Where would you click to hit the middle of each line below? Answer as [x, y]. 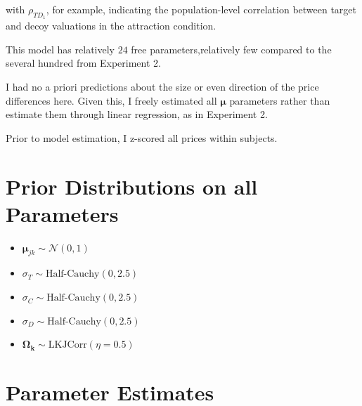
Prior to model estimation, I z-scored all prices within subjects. [142, 137]
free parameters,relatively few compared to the [231, 49]
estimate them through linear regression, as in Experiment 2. [137, 114]
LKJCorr [67, 345]
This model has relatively [60, 49]
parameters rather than [280, 100]
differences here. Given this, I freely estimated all [111, 100]
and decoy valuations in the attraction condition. [111, 26]
